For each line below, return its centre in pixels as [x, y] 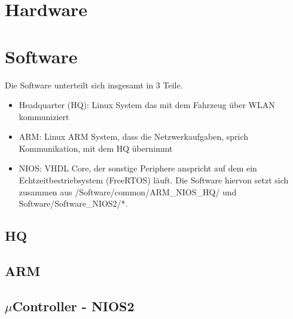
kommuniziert [44, 116]
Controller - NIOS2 [73, 306]
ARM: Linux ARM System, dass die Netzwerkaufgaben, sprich [134, 137]
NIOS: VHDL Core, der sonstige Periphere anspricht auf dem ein [138, 168]
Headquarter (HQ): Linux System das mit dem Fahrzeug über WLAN [147, 105]
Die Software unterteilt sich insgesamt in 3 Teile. [94, 85]
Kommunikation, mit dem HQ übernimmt [96, 148]
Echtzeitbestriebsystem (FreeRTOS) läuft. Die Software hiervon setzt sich [154, 180]
